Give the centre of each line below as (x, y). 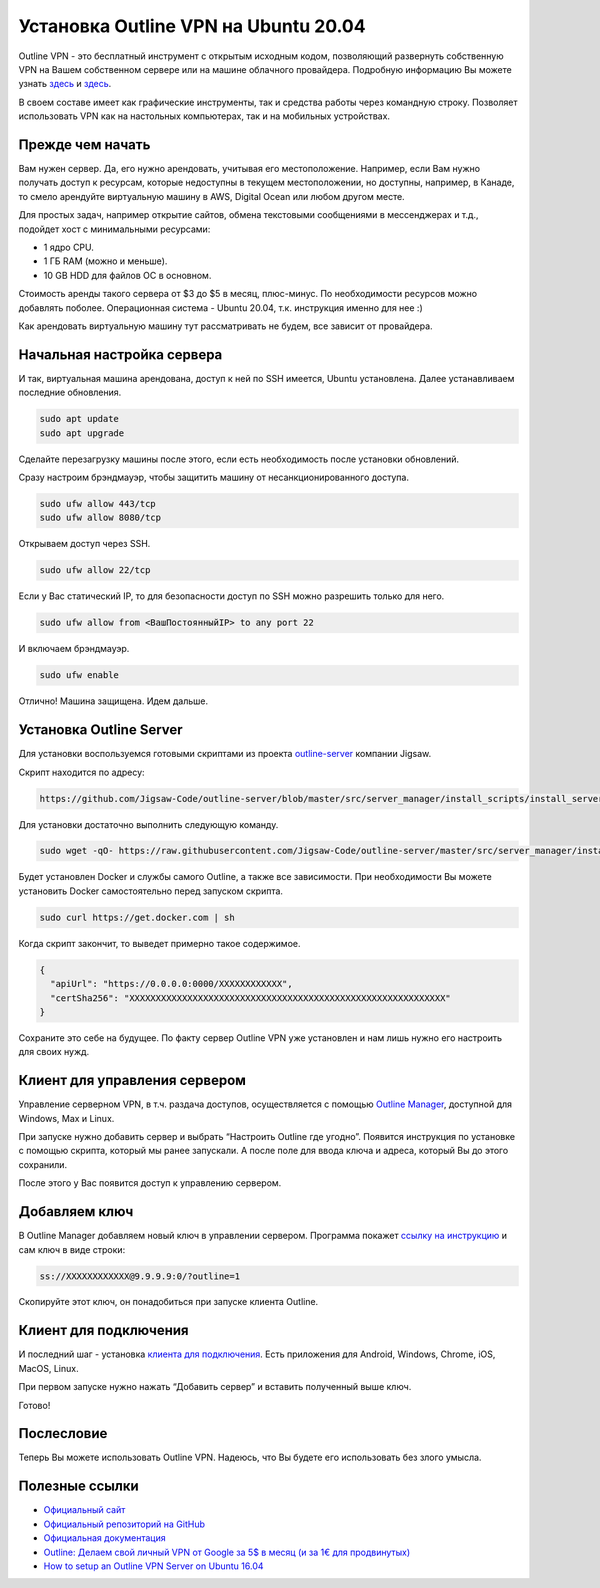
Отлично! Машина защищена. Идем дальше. (113, 701)
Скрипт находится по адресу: (81, 772)
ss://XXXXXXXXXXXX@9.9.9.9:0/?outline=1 (139, 1276)
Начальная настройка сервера (120, 354)
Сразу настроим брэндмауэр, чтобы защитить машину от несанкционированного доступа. (214, 477)
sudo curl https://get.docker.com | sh (137, 917)
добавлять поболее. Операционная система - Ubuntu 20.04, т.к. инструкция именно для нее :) (221, 307)
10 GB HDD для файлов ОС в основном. (127, 275)
